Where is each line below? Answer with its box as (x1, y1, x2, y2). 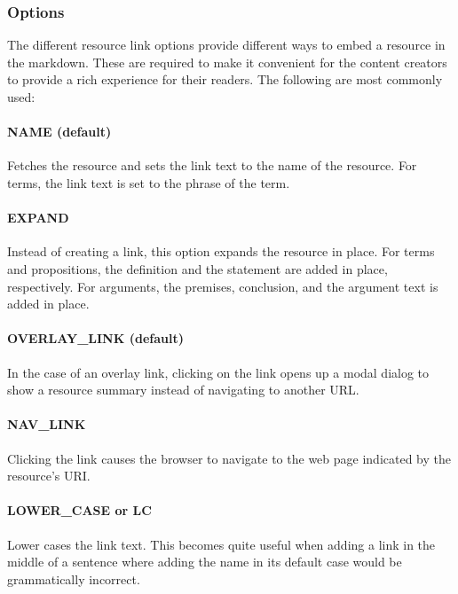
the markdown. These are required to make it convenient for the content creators (7, 52, 447, 71)
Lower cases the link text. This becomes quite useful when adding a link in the (7, 535, 436, 553)
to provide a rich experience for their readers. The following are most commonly (7, 70, 443, 89)
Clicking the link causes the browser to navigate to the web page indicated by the (7, 449, 451, 467)
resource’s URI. (7, 466, 91, 485)
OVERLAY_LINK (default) (7, 329, 184, 348)
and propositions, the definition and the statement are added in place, (7, 259, 388, 277)
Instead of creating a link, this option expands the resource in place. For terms (7, 242, 435, 261)
